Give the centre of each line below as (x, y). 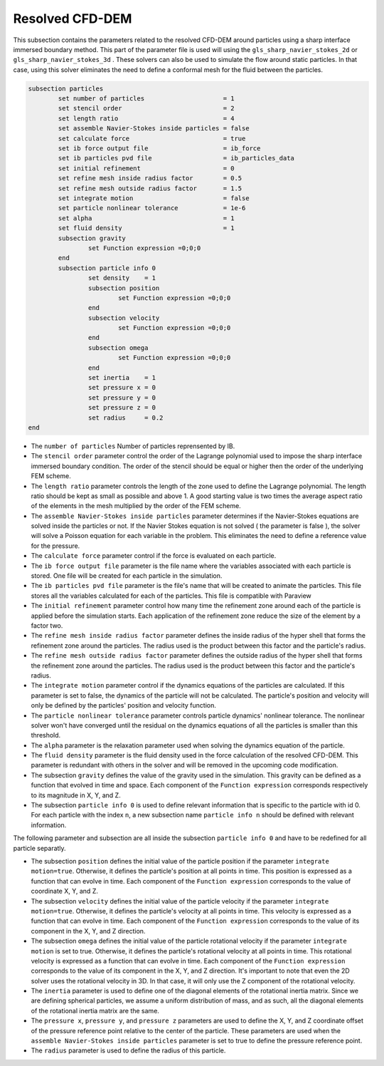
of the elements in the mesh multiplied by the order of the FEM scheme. (136, 506)
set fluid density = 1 (146, 228)
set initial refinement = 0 (146, 168)
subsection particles (66, 88)
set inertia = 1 (122, 378)
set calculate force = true (152, 138)
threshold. (46, 735)
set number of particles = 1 (146, 99)
